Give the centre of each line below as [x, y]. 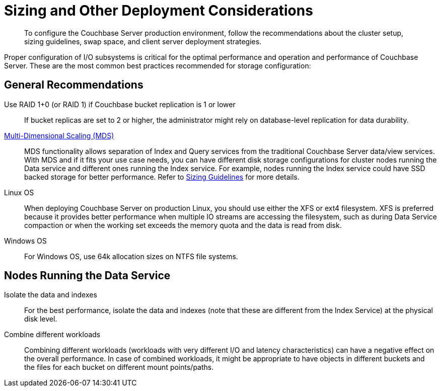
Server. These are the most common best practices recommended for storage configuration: [158, 65]
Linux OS [19, 192]
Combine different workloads [52, 335]
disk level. [41, 319]
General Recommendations [74, 85]
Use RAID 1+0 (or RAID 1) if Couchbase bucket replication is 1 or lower [120, 104]
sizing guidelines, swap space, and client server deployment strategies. [143, 41]
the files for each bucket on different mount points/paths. [119, 367]
